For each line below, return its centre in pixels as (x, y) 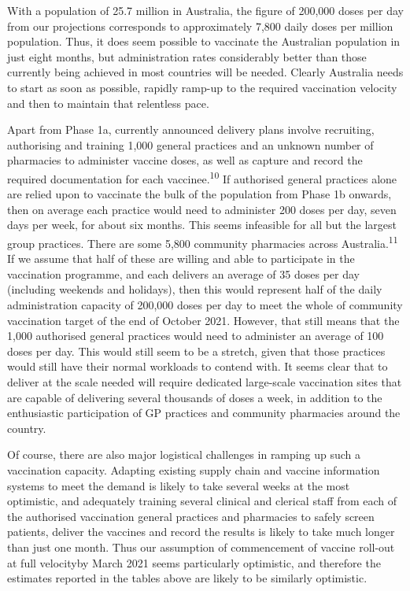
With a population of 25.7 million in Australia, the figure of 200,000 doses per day (206, 10)
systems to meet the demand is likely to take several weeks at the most (179, 485)
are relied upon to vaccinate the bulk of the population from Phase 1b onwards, (199, 194)
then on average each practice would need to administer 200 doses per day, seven (202, 209)
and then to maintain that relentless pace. (108, 103)
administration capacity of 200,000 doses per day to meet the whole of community (205, 305)
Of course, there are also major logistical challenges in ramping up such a (184, 454)
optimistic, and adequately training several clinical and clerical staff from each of (202, 501)
